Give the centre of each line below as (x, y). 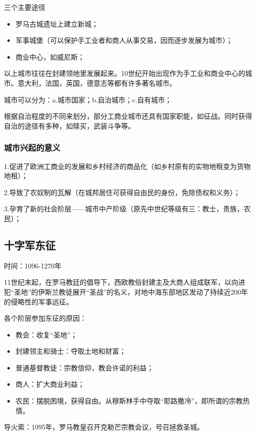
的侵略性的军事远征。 (38, 301)
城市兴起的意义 (32, 148)
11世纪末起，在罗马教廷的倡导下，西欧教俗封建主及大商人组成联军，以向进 (125, 282)
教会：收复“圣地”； (47, 334)
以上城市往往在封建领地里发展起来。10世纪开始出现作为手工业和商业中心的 (125, 73)
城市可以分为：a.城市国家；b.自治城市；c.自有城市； (88, 99)
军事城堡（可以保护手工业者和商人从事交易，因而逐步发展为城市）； (124, 40)
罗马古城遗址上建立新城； (57, 23)
